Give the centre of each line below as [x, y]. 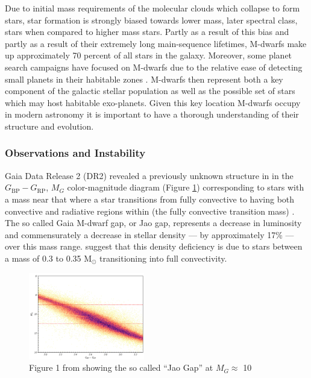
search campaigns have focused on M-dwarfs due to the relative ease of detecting [154, 67]
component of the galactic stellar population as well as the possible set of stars [150, 91]
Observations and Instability [75, 153]
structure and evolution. [49, 126]
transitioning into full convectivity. [163, 258]
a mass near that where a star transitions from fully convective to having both [150, 199]
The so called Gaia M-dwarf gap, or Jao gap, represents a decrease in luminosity [153, 223]
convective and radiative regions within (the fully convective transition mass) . [150, 211]
